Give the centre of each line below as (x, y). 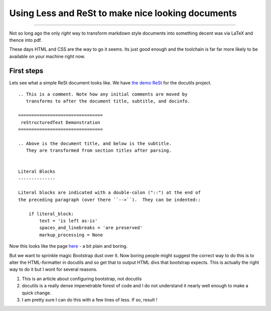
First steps (26, 71)
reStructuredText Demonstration (60, 122)
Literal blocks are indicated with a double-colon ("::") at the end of (109, 193)
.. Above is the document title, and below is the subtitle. (95, 143)
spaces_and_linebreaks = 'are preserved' (91, 228)
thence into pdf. (26, 40)
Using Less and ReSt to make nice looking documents (123, 13)
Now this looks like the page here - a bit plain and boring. (69, 246)
